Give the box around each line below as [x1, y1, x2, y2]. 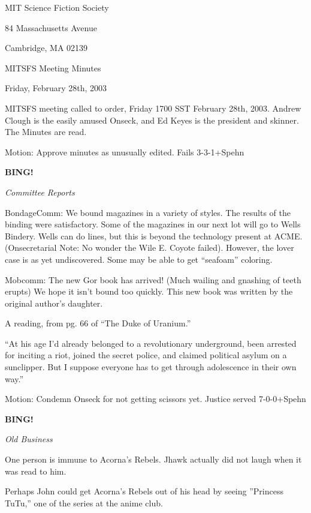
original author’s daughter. [5, 296, 103, 309]
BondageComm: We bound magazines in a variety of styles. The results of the [5, 206, 291, 218]
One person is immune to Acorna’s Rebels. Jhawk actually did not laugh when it [5, 453, 302, 466]
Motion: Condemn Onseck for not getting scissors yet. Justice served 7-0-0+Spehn [5, 392, 306, 405]
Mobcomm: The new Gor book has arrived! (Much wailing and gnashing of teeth [5, 273, 301, 286]
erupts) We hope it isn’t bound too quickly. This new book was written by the [5, 285, 293, 298]
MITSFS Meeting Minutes [5, 61, 101, 74]
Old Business [5, 433, 53, 445]
